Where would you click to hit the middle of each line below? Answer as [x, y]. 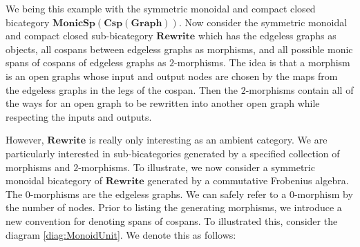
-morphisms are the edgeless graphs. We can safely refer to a [158, 194]
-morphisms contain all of [300, 89]
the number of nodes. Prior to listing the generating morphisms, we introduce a [174, 207]
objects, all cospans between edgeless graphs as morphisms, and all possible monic [179, 49]
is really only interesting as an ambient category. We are [208, 140]
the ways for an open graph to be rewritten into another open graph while [163, 103]
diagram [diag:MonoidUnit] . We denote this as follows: [121, 234]
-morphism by [323, 194]
